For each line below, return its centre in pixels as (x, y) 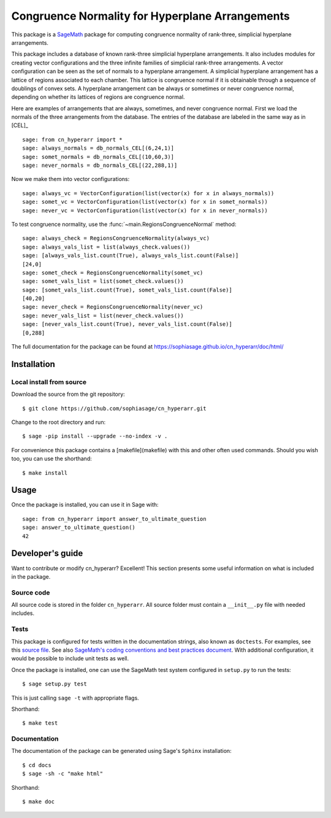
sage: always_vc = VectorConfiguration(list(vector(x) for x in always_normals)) (148, 193)
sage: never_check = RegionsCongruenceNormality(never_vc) (113, 307)
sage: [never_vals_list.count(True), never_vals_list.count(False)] (127, 324)
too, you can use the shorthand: (51, 459)
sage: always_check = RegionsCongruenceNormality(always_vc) (116, 238)
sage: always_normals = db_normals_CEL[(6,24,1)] (98, 148)
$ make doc (39, 802)
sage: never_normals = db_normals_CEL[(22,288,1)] (100, 165)
